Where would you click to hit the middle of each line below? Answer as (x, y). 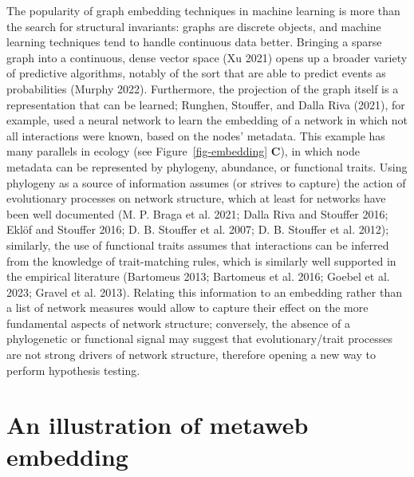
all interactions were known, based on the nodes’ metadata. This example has (196, 135)
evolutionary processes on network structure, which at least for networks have (196, 198)
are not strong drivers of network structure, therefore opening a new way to (191, 355)
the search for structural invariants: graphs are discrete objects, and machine (194, 26)
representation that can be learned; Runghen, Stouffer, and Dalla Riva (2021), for (206, 104)
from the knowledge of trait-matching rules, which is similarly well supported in (201, 260)
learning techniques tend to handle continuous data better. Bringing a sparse (194, 42)
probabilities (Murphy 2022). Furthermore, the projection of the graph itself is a (203, 88)
